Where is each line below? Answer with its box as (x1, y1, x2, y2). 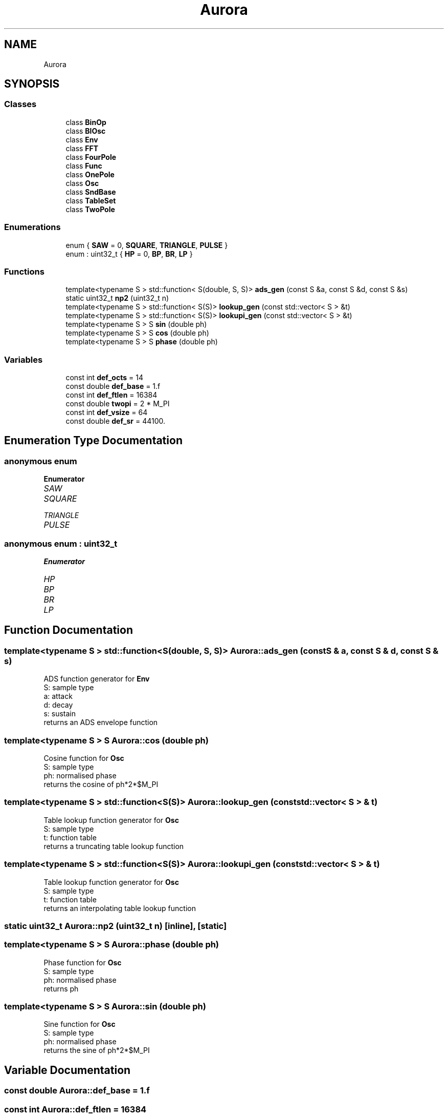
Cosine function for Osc (43, 754, 124, 762)
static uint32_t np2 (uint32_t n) (65, 294, 169, 303)
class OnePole (65, 170, 115, 179)
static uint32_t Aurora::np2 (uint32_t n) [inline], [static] (4, 920, 227, 931)
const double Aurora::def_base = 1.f (4, 1085, 150, 1096)
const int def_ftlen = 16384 (65, 390, 158, 400)
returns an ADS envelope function (43, 718, 158, 727)
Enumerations (4, 222, 61, 233)
